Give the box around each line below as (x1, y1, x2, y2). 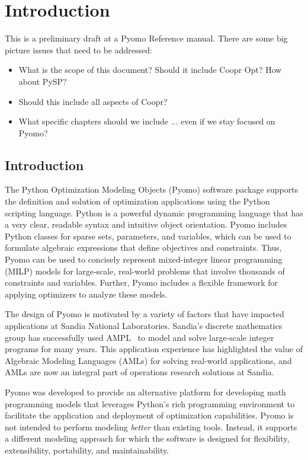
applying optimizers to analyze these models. (5, 287, 168, 300)
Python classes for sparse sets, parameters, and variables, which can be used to (5, 229, 291, 242)
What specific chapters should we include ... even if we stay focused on (18, 115, 275, 127)
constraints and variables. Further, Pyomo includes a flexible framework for (5, 276, 278, 289)
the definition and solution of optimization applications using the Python (5, 195, 270, 207)
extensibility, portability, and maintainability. (5, 443, 169, 456)
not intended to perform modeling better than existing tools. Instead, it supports (5, 420, 297, 433)
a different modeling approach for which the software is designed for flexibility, (5, 432, 290, 445)
